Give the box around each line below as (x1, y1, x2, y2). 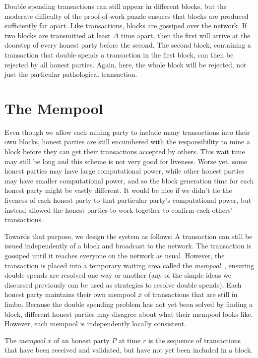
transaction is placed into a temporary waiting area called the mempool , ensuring (4, 260, 254, 270)
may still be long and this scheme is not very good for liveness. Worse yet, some (4, 156, 248, 166)
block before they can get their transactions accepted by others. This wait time (4, 146, 245, 157)
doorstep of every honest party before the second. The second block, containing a (4, 40, 252, 50)
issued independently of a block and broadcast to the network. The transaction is (4, 240, 252, 251)
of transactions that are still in (144, 289, 238, 299)
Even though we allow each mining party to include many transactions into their (4, 126, 250, 137)
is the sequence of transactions (148, 335, 241, 345)
